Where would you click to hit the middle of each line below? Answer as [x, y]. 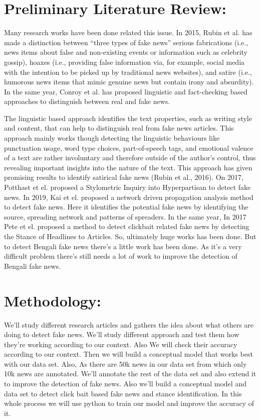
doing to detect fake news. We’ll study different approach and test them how [122, 334]
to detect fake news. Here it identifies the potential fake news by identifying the [126, 207]
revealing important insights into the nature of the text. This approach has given [128, 167]
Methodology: [53, 300]
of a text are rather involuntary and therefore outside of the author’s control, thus [130, 157]
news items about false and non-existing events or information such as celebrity [126, 52]
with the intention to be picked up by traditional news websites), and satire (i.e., [128, 72]
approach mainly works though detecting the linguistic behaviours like [112, 138]
